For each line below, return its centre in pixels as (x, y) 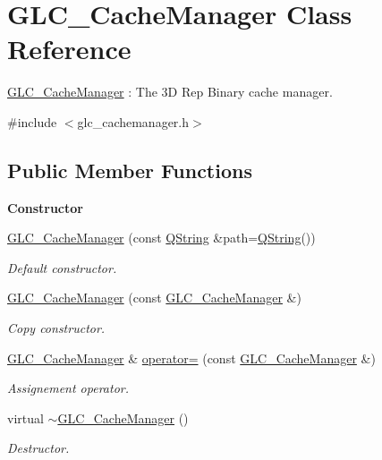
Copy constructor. (56, 328)
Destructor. (38, 448)
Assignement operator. (68, 388)
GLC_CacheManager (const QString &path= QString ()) (161, 238)
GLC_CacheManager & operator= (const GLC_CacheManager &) (191, 358)
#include (32, 121)
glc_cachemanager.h (133, 121)
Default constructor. (62, 267)
